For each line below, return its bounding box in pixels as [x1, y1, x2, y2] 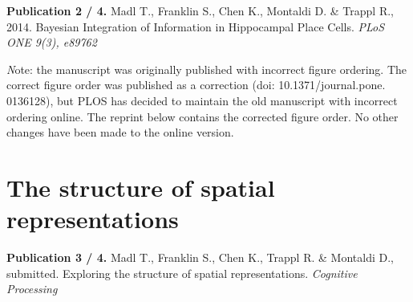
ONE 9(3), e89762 [6, 34, 97, 51]
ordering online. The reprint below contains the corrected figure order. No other [6, 108, 399, 124]
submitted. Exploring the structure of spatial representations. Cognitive [6, 264, 358, 281]
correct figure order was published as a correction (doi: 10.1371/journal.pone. [6, 76, 386, 93]
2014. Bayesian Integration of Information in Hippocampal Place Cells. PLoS [6, 18, 385, 35]
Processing [6, 280, 58, 297]
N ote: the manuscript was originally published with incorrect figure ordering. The [6, 60, 407, 77]
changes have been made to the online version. [6, 124, 234, 141]
